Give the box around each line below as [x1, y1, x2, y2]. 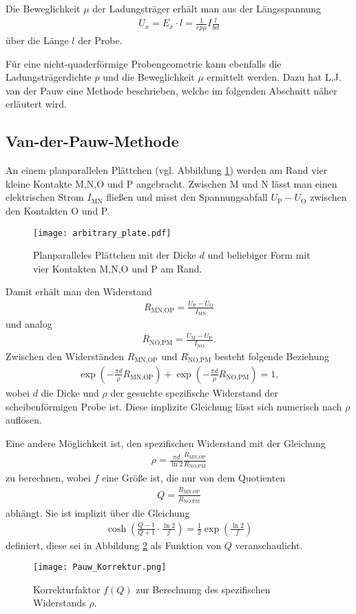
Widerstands [33, 595, 86, 610]
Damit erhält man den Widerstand [6, 284, 152, 299]
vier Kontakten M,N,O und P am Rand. [33, 261, 202, 275]
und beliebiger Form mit [207, 248, 311, 262]
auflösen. [6, 413, 42, 427]
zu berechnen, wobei [6, 471, 91, 485]
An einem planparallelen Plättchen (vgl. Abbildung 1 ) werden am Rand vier [6, 163, 328, 177]
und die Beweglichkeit [103, 70, 195, 84]
